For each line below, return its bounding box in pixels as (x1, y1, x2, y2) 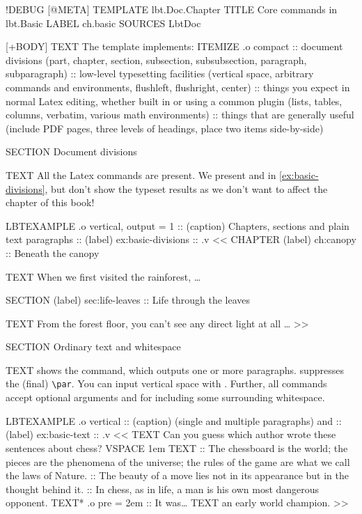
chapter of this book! (6, 195, 95, 210)
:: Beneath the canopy (6, 245, 100, 260)
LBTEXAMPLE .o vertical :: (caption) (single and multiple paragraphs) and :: (6, 413, 342, 428)
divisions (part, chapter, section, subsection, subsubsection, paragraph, (6, 52, 307, 67)
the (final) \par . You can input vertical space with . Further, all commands (6, 376, 327, 391)
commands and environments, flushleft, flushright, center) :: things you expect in (6, 79, 350, 94)
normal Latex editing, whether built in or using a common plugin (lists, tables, (6, 93, 343, 108)
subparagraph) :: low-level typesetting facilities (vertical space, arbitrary (6, 66, 314, 81)
